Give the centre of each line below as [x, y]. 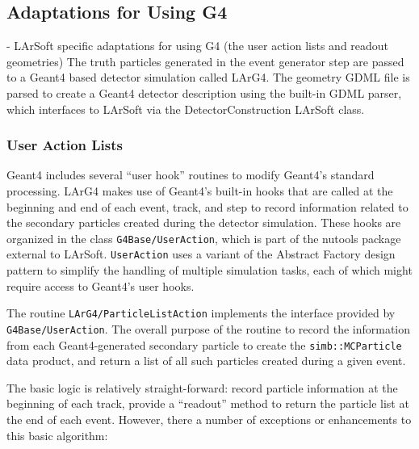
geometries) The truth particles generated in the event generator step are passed [205, 61]
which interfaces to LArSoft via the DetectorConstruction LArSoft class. [186, 109]
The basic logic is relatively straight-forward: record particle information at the [202, 387]
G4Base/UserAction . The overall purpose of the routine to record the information [209, 328]
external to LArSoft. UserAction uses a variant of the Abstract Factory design [201, 254]
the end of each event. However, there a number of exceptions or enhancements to [209, 420]
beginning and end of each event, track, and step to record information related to [207, 206]
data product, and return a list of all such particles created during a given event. [206, 361]
